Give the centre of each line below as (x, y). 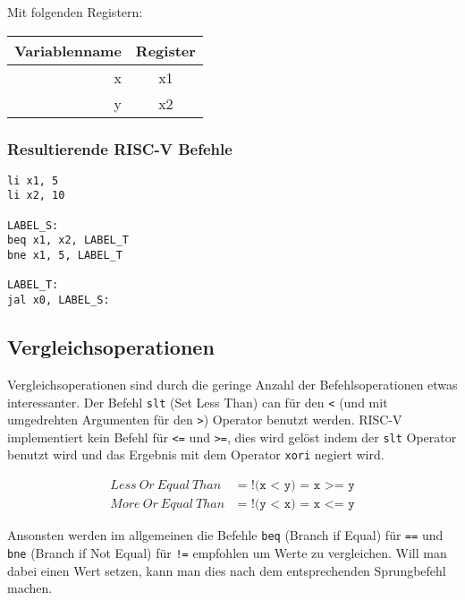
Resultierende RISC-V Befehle (120, 148)
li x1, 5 (33, 180)
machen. (30, 588)
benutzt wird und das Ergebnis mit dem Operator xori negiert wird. (196, 454)
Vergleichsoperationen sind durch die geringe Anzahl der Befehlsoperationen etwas (232, 384)
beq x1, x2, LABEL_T (68, 240)
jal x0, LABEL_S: (59, 300)
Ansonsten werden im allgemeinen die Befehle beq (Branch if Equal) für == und (225, 535)
